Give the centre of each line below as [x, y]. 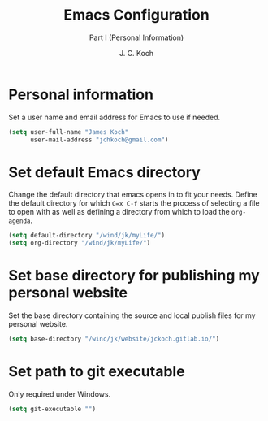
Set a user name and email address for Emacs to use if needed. [115, 117]
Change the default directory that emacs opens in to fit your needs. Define [133, 195]
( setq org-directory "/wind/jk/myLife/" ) [80, 243]
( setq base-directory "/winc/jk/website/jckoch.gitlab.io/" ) [114, 339]
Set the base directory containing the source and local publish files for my [132, 315]
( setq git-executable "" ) [52, 409]
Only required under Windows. [60, 394]
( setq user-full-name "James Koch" [69, 132]
